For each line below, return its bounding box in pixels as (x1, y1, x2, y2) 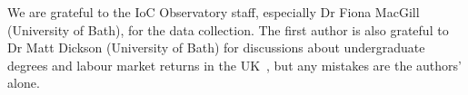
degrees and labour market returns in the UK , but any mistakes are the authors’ (7, 55, 463, 74)
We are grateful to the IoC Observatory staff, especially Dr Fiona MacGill (7, 3, 420, 21)
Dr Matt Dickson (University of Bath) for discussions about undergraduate (7, 38, 425, 57)
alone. (7, 73, 40, 92)
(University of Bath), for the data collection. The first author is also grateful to (7, 20, 449, 39)
